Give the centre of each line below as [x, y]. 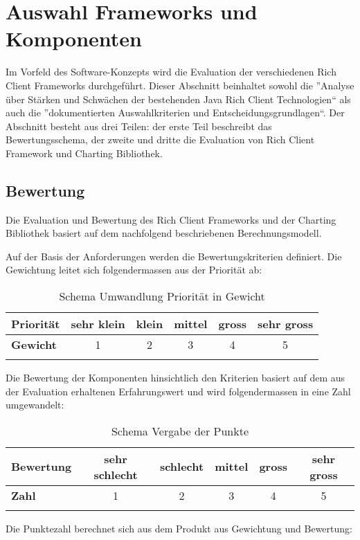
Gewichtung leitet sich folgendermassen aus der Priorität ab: [134, 270]
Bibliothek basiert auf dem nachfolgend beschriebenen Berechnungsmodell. [164, 233]
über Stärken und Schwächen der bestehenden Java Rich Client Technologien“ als [178, 99]
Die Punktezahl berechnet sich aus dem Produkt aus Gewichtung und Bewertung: [179, 528]
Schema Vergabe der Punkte [180, 431]
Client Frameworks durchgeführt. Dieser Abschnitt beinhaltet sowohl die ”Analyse [180, 85]
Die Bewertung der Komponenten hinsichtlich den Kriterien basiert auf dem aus [175, 378]
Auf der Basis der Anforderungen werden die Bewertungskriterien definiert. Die [174, 256]
